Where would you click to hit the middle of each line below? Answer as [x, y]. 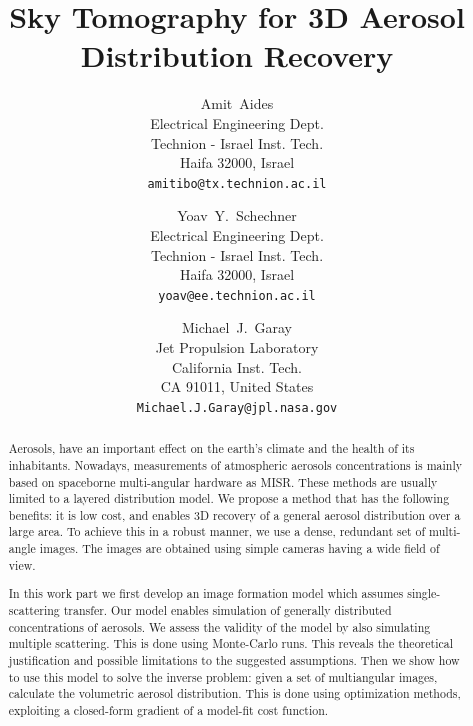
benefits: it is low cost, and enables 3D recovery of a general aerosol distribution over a [234, 514]
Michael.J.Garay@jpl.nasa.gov [237, 407]
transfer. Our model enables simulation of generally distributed [227, 610]
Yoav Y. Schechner [237, 215]
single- [424, 593]
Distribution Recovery [237, 55]
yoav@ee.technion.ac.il [237, 295]
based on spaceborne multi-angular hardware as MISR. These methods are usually [223, 481]
